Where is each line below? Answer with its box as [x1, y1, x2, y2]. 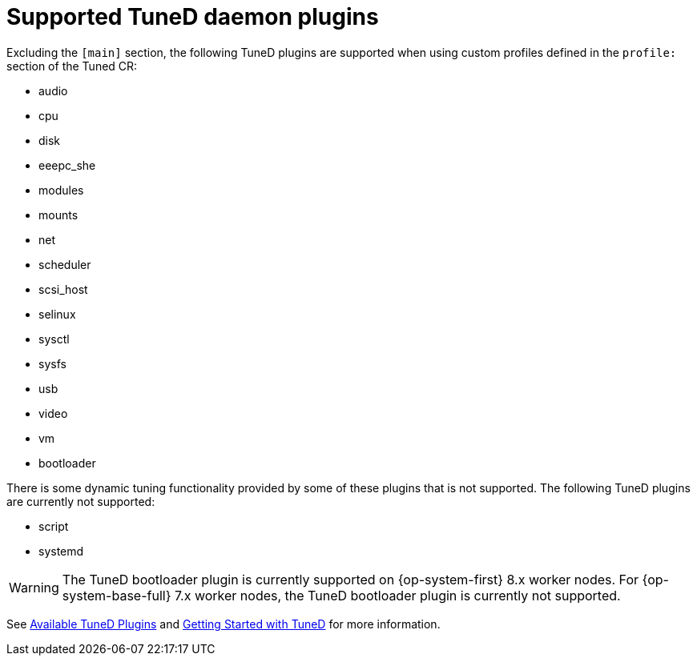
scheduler [38, 257, 91, 271]
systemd [38, 544, 84, 558]
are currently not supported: [6, 494, 155, 508]
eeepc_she [38, 158, 96, 172]
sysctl [38, 331, 70, 346]
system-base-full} [62, 587, 171, 604]
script [38, 519, 69, 533]
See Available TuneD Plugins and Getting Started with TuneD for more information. [6, 616, 441, 631]
